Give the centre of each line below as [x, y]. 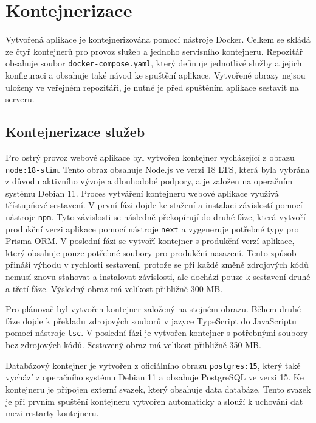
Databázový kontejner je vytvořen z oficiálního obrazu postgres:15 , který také [153, 365]
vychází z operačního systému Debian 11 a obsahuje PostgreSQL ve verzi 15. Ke [155, 377]
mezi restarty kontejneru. [52, 413]
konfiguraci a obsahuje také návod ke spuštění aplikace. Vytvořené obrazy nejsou [156, 75]
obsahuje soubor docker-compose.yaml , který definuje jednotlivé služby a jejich [154, 63]
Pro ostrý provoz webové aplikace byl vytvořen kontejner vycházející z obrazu [150, 157]
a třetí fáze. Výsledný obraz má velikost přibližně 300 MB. [114, 288]
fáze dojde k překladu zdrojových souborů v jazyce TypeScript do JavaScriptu [151, 320]
